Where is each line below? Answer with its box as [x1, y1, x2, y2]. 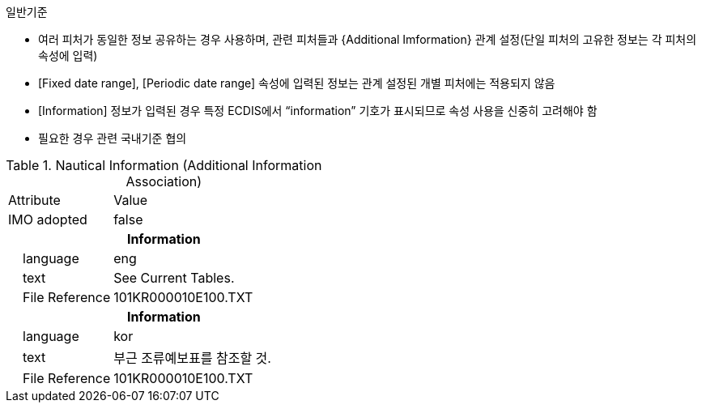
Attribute [8, 192, 61, 208]
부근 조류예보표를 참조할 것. [113, 350, 271, 366]
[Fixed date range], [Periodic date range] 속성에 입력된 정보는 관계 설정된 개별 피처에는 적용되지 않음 [38, 76, 555, 90]
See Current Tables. [113, 270, 235, 286]
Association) [126, 173, 202, 190]
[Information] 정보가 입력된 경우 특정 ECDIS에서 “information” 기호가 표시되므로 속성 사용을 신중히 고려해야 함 [38, 104, 598, 117]
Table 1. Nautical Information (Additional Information [6, 157, 322, 173]
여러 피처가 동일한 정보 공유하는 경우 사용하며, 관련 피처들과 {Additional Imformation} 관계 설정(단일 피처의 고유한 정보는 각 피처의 [38, 32, 697, 46]
